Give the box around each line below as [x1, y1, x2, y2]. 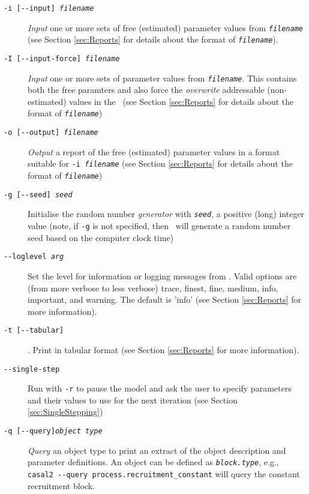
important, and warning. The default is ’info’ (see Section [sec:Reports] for [28, 293, 302, 306]
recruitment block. [28, 479, 95, 492]
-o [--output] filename [4, 128, 98, 137]
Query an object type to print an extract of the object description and [28, 444, 286, 456]
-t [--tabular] [4, 326, 64, 335]
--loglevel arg [4, 252, 64, 261]
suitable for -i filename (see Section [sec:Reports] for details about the [28, 157, 293, 170]
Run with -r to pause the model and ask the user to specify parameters [28, 382, 292, 394]
